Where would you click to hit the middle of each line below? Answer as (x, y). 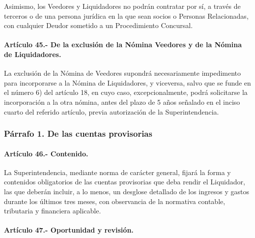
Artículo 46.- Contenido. (46, 153)
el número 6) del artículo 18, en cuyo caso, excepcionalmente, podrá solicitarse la (126, 92)
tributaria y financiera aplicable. (53, 211)
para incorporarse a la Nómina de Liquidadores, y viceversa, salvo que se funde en (127, 82)
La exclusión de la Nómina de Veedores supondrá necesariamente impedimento (123, 73)
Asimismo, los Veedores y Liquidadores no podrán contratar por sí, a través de (122, 6)
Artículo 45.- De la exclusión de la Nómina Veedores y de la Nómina (123, 45)
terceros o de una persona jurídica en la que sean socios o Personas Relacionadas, (126, 15)
